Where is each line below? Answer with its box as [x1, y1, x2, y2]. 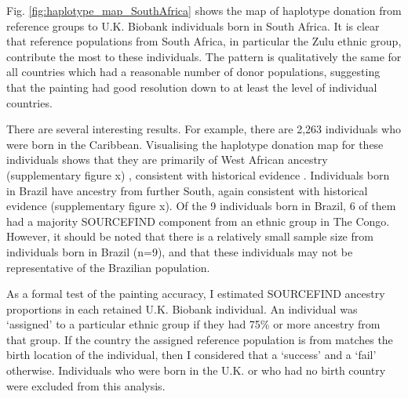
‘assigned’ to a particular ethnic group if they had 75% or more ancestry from [6, 316, 381, 332]
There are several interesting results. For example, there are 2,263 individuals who [6, 121, 401, 137]
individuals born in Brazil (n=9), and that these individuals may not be [6, 243, 353, 259]
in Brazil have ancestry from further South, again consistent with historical [6, 182, 368, 198]
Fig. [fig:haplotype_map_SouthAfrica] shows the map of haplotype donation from [6, 2, 402, 18]
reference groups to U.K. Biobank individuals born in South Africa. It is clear [6, 17, 380, 34]
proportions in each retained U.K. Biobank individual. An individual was [6, 300, 358, 317]
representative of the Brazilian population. [6, 259, 210, 275]
